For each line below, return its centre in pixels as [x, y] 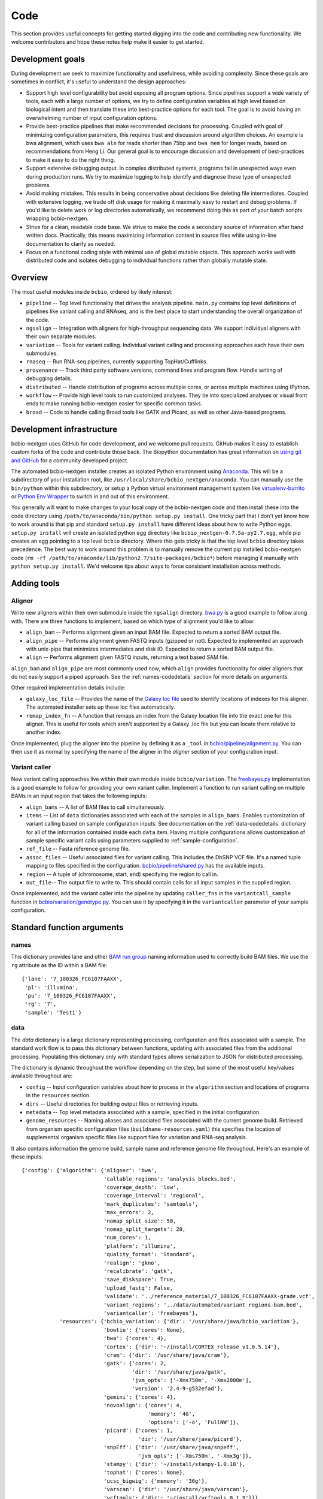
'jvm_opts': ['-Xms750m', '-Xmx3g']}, [195, 1456]
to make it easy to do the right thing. [71, 159]
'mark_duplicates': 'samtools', [151, 1204]
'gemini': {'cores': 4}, [140, 1397]
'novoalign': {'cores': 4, [143, 1405]
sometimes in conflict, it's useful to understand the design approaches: [99, 82]
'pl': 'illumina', [52, 987]
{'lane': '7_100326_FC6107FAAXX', [72, 979]
